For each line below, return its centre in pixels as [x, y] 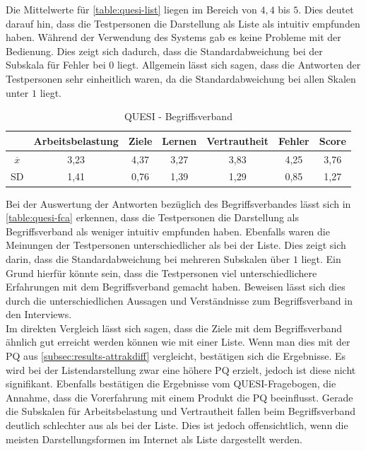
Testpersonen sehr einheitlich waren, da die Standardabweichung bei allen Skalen [181, 78]
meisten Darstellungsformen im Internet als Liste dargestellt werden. [154, 439]
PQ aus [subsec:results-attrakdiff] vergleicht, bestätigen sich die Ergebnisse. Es [176, 356]
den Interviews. [39, 314]
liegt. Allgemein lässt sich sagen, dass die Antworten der [239, 65]
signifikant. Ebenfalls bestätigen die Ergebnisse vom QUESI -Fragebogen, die [171, 383]
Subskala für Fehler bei [56, 65]
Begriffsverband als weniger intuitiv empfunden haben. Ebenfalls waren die [168, 231]
